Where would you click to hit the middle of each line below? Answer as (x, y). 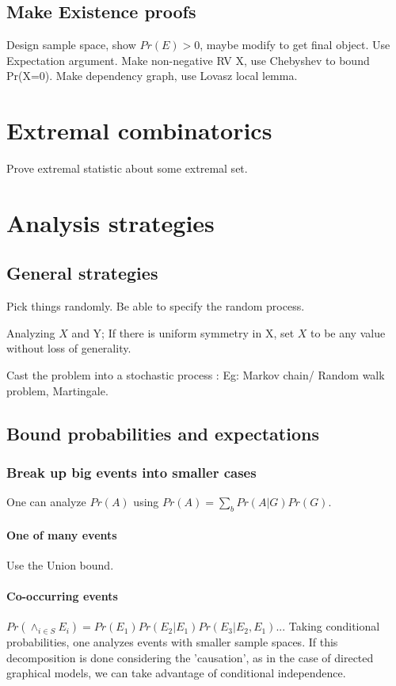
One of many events (62, 534)
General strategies (82, 273)
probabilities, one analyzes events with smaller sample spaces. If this (172, 642)
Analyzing (31, 332)
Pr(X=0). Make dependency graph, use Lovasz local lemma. (152, 76)
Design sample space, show (71, 45)
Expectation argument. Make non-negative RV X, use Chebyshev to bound (188, 60)
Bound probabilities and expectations (163, 433)
